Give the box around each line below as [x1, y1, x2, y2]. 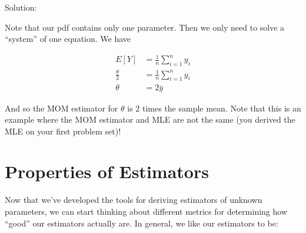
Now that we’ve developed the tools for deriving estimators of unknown [5, 193, 262, 206]
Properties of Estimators [5, 159, 209, 183]
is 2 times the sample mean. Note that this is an [127, 101, 301, 114]
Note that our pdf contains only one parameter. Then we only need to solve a [5, 21, 285, 33]
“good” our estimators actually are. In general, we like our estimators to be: [5, 216, 278, 229]
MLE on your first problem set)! [5, 124, 121, 137]
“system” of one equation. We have [5, 32, 131, 45]
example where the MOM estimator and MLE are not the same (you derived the [5, 113, 295, 126]
